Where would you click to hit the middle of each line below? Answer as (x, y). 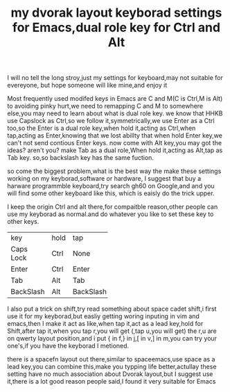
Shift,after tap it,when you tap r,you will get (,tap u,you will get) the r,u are (112, 331)
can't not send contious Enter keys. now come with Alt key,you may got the (115, 143)
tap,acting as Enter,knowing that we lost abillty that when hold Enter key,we (115, 136)
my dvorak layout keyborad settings (116, 13)
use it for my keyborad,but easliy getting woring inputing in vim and (103, 316)
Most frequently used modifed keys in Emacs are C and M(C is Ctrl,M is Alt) (115, 99)
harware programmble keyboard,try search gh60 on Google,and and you (111, 186)
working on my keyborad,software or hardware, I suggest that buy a (104, 179)
